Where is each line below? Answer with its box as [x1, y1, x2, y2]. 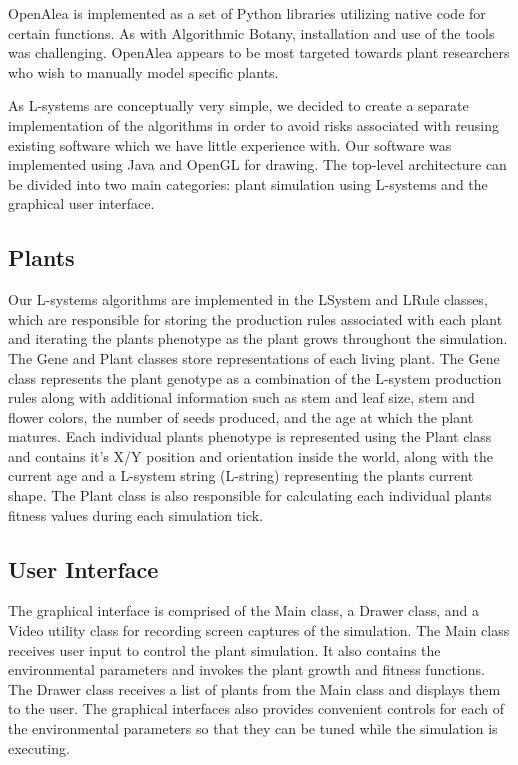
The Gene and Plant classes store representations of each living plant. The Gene [8, 347, 500, 368]
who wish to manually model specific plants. [8, 61, 279, 82]
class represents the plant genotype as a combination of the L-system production [8, 367, 502, 388]
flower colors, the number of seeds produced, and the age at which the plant [8, 406, 474, 427]
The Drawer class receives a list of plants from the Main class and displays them [8, 678, 501, 699]
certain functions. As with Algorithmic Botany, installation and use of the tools [8, 22, 495, 43]
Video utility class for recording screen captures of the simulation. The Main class [8, 620, 510, 641]
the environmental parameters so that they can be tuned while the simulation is [8, 718, 498, 739]
